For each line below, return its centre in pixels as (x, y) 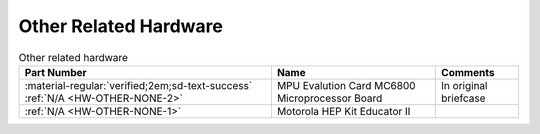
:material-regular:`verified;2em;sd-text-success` (138, 85)
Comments (468, 72)
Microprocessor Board (329, 98)
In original (464, 85)
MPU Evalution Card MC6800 (346, 85)
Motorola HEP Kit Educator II (343, 111)
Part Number (55, 72)
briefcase (463, 98)
